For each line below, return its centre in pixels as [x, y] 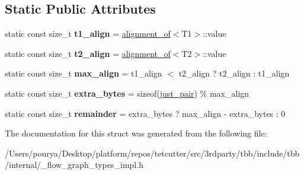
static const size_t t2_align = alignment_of [88, 53]
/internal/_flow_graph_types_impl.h [74, 165]
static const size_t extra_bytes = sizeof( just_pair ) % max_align [127, 93]
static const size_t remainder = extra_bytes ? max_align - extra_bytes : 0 [145, 113]
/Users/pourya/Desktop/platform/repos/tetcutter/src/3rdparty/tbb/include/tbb [152, 153]
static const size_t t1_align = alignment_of [88, 34]
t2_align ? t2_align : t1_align [234, 73]
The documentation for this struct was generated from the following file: [136, 133]
